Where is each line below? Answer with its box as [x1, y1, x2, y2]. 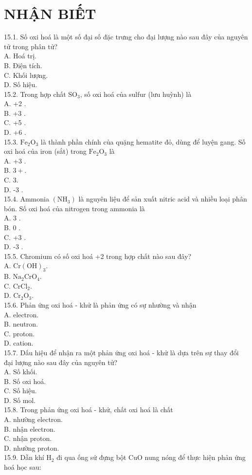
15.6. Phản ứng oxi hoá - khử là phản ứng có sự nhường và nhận [4, 299, 197, 310]
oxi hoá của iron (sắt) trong [4, 146, 87, 156]
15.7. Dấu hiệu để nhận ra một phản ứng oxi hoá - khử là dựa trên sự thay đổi [4, 347, 239, 357]
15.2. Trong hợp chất [4, 89, 66, 99]
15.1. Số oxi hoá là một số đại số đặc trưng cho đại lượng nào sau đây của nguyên [4, 32, 248, 42]
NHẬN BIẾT [4, 3, 96, 23]
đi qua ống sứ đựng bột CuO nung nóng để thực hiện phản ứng [56, 452, 246, 462]
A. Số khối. [4, 366, 37, 377]
